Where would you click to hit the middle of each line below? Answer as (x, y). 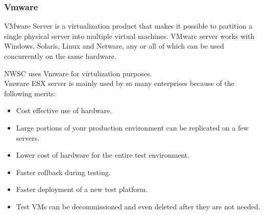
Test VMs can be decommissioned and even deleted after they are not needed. (138, 206)
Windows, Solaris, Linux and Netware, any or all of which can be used (114, 46)
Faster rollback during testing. (63, 172)
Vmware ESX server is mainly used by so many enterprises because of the (119, 83)
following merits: (30, 93)
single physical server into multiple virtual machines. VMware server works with (129, 36)
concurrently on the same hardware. (60, 56)
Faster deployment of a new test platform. (82, 189)
